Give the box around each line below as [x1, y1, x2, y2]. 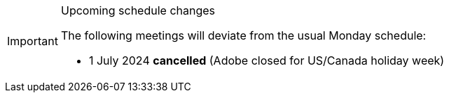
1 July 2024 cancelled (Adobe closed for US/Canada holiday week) [88, 54, 445, 67]
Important [7, 34, 58, 48]
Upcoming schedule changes [60, 3, 216, 17]
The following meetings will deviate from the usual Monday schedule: [60, 28, 427, 42]
